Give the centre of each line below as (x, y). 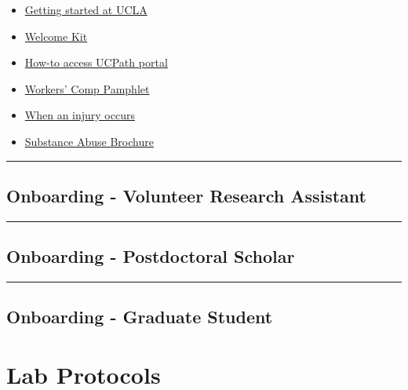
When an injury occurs (80, 115)
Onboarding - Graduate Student (140, 317)
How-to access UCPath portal (96, 62)
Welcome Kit (56, 36)
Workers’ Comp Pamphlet (87, 88)
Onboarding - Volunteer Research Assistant (186, 195)
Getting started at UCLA (86, 9)
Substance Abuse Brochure (89, 141)
